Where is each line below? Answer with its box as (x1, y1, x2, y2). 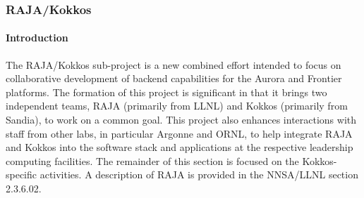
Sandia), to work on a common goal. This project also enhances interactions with (6, 112, 357, 127)
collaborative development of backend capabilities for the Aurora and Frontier (6, 71, 342, 86)
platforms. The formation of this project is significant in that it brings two (6, 84, 327, 99)
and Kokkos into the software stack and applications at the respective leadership (6, 140, 353, 154)
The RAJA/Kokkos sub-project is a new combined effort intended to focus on (6, 57, 341, 72)
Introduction (6, 30, 68, 45)
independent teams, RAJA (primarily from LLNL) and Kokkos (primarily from (6, 98, 348, 113)
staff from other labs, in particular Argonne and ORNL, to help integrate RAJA (6, 126, 353, 140)
